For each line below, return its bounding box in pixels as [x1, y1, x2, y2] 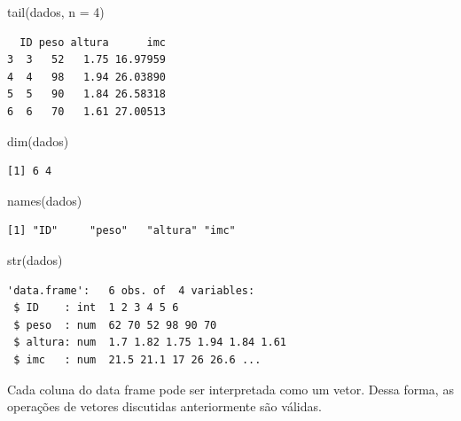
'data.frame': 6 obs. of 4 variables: [7, 284, 255, 297]
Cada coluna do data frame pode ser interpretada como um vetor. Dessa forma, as [7, 379, 454, 398]
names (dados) [7, 191, 82, 209]
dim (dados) [7, 131, 69, 150]
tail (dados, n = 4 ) [7, 3, 105, 20]
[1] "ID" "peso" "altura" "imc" [7, 224, 236, 238]
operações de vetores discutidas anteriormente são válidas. [7, 397, 322, 416]
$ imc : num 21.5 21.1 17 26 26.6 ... [13, 353, 262, 366]
